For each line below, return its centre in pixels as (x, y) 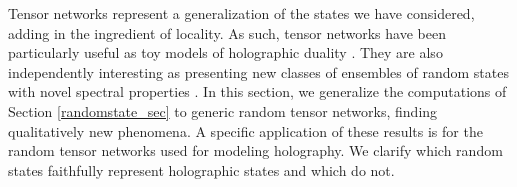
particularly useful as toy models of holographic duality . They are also (225, 52)
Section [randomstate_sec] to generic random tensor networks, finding (223, 110)
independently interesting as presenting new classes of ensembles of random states (258, 71)
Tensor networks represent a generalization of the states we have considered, (241, 13)
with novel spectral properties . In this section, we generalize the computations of (257, 91)
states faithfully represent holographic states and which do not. (201, 169)
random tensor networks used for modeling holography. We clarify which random (255, 150)
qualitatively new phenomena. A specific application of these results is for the (245, 130)
